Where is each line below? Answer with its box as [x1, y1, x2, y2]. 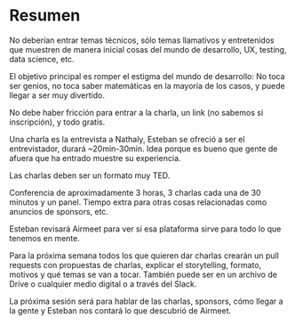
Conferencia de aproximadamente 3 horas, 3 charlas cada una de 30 [9, 187, 261, 198]
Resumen [9, 5, 81, 26]
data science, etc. [9, 53, 75, 64]
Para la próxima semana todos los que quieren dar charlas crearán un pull [9, 250, 280, 261]
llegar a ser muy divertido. [9, 90, 105, 101]
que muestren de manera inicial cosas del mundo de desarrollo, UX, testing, [9, 44, 287, 54]
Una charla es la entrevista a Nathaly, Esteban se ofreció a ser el [9, 134, 245, 144]
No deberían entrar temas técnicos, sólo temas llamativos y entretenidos [9, 35, 275, 45]
